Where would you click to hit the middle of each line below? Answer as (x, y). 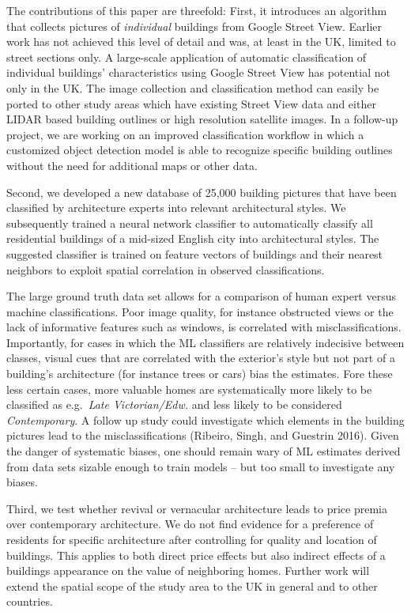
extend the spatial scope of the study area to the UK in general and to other (192, 586)
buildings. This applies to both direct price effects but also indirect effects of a (196, 555)
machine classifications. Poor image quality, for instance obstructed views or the (200, 311)
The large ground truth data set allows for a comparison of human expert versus (201, 296)
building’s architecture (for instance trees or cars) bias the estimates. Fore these (200, 374)
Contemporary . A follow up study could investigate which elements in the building (205, 419)
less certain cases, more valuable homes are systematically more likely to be (189, 389)
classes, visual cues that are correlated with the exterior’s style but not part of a (201, 358)
